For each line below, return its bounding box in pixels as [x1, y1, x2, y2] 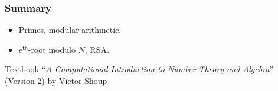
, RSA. [84, 43, 109, 55]
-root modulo [28, 43, 76, 55]
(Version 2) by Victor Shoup [5, 75, 107, 86]
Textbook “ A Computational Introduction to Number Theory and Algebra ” [5, 63, 274, 75]
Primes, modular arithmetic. [18, 23, 122, 36]
